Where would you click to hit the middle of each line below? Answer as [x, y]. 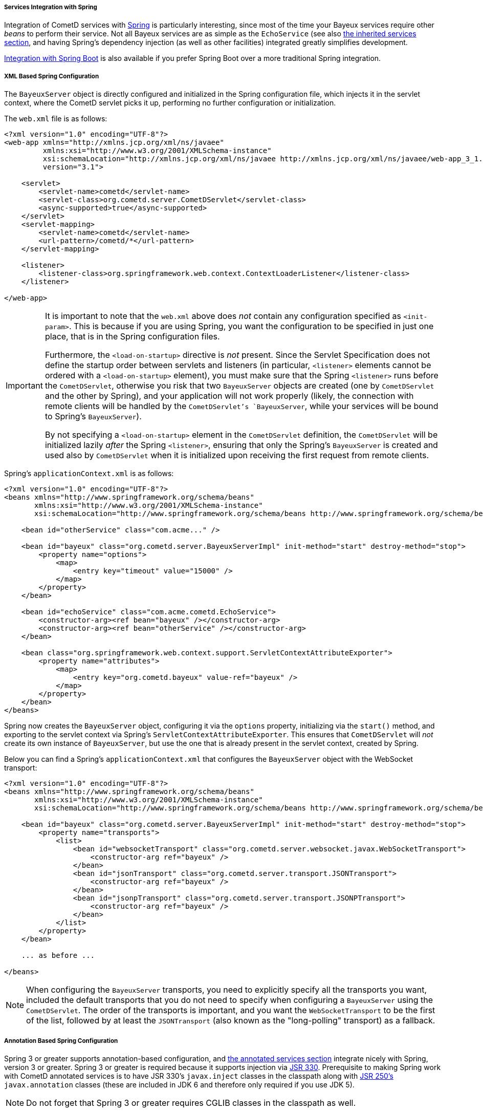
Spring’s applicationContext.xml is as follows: [89, 474]
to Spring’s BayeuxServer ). [93, 416]
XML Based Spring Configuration [52, 76]
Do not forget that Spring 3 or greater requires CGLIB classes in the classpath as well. [191, 1103]
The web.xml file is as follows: [56, 119]
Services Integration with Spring [51, 7]
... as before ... [58, 956]
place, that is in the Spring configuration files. [132, 337]
